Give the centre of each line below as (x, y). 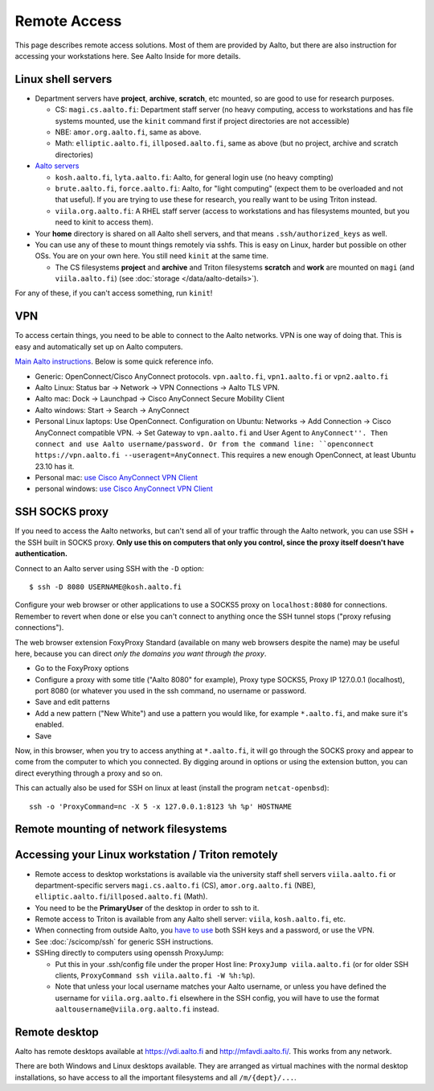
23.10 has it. (55, 466)
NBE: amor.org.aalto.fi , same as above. (128, 132)
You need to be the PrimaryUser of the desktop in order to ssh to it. (147, 908)
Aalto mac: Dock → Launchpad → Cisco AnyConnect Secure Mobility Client (160, 399)
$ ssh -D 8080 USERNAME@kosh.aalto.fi (106, 587)
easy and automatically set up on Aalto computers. (99, 347)
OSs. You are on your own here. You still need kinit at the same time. (152, 256)
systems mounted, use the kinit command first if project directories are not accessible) (202, 121)
